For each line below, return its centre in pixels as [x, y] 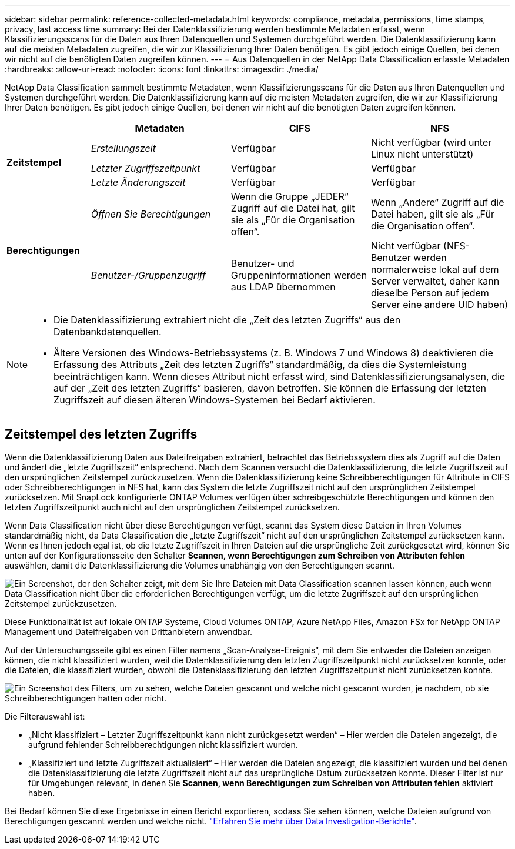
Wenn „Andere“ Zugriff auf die [437, 202]
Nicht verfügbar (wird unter [431, 142]
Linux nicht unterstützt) [422, 154]
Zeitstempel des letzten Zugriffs [101, 434]
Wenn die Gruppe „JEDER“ [290, 196]
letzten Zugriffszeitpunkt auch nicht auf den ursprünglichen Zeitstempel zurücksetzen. [172, 507]
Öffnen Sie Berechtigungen [151, 214]
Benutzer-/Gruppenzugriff [148, 275]
